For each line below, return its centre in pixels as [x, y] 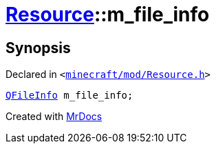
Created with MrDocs [54, 117]
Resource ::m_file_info [108, 14]
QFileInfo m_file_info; [69, 96]
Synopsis [38, 48]
